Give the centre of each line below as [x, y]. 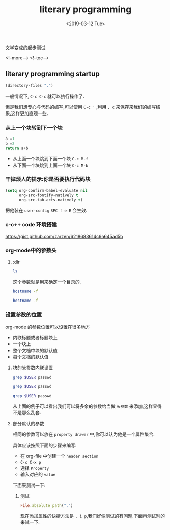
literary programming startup [53, 74]
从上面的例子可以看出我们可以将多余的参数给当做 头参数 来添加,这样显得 [87, 406]
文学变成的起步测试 [25, 48]
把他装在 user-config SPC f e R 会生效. [46, 210]
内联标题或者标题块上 [35, 337]
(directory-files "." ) [29, 85]
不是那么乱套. [27, 412]
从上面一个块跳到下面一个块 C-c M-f [50, 158]
